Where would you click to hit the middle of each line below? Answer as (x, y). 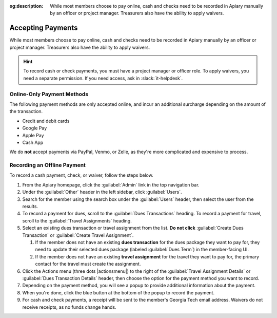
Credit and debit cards (46, 121)
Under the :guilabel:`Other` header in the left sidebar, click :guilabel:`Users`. (102, 192)
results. (30, 207)
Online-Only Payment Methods (49, 94)
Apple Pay (33, 135)
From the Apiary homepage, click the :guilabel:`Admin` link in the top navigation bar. (111, 184)
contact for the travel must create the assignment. (88, 264)
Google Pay (35, 128)
